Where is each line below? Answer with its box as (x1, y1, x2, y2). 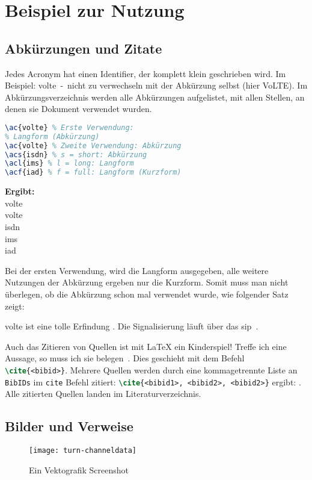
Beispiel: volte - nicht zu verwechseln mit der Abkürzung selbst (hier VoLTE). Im (5, 79, 308, 92)
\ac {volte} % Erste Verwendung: (5, 123, 134, 132)
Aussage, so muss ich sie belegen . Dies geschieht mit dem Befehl (5, 352, 245, 364)
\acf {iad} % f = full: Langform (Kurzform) (5, 168, 182, 177)
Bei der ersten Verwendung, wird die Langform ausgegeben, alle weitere (5, 264, 269, 276)
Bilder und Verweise (5, 417, 133, 435)
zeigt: (5, 299, 25, 312)
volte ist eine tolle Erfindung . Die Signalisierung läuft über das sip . (5, 320, 258, 332)
